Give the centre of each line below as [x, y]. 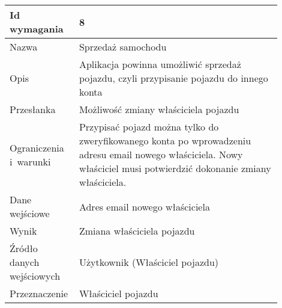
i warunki [30, 161]
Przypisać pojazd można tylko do [149, 127]
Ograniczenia [37, 147]
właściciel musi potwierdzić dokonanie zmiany [175, 168]
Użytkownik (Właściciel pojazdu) [149, 262]
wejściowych [35, 276]
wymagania [37, 29]
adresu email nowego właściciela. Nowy [161, 154]
